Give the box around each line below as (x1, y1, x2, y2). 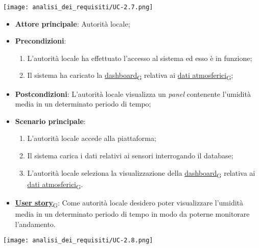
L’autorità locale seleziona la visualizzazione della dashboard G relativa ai (27, 167, 255, 179)
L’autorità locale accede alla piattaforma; (27, 133, 156, 143)
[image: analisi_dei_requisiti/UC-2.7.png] (3, 4, 153, 11)
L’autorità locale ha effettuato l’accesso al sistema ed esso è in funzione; (27, 52, 252, 63)
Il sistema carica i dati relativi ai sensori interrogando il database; (27, 150, 233, 160)
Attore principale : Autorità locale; (15, 18, 130, 29)
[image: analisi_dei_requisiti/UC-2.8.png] (3, 237, 153, 244)
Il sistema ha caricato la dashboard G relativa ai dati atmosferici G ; (27, 70, 233, 82)
